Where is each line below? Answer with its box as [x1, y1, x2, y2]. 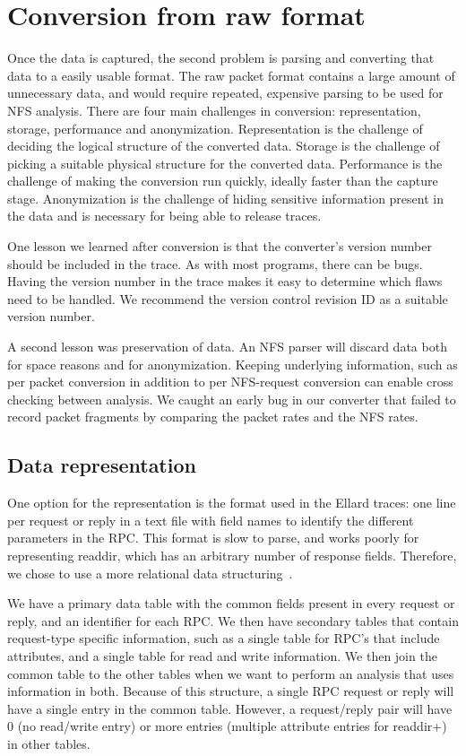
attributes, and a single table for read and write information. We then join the [7, 646, 437, 665]
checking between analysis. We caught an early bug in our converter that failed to [7, 389, 456, 408]
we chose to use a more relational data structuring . [7, 563, 293, 582]
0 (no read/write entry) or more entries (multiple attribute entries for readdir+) [7, 717, 447, 735]
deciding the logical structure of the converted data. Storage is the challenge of [7, 136, 440, 155]
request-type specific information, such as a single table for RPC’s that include [7, 629, 440, 647]
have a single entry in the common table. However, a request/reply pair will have [7, 699, 453, 717]
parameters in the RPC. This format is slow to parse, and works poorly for [7, 528, 419, 547]
